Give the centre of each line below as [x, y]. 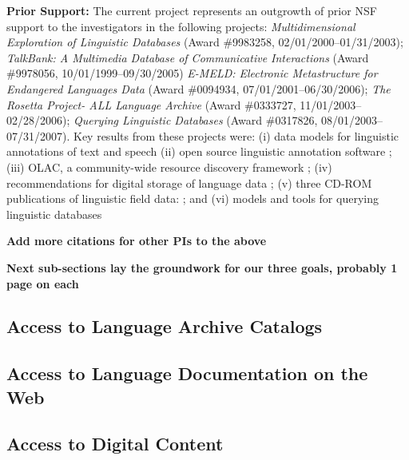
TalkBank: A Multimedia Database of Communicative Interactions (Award [188, 57]
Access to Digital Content [115, 444]
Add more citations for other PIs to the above [137, 241]
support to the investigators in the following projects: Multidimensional [181, 26]
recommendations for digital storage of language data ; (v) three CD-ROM [189, 182]
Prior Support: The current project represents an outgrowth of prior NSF [192, 10]
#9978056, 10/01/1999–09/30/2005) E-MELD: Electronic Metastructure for [192, 73]
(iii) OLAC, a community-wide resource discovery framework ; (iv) [169, 167]
